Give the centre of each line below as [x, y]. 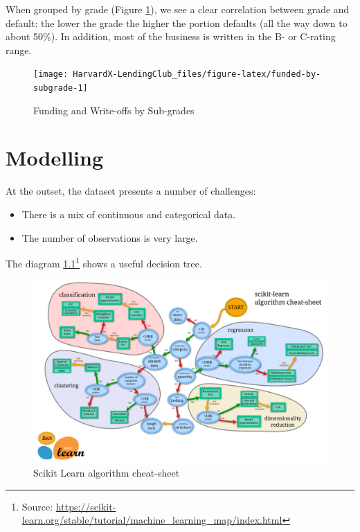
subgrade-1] [61, 88]
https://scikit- [86, 506]
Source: [37, 506]
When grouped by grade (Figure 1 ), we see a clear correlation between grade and [178, 9]
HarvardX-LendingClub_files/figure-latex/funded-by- [197, 74]
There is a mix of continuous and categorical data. [129, 214]
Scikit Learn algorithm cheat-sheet [107, 473]
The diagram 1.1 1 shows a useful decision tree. [104, 262]
